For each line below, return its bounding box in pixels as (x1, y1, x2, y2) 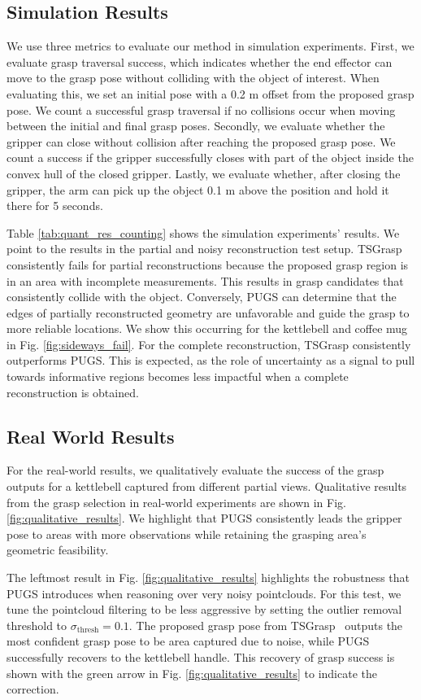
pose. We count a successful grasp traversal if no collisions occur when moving (7, 101, 396, 118)
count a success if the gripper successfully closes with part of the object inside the (7, 149, 414, 166)
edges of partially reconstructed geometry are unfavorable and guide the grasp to (7, 304, 410, 321)
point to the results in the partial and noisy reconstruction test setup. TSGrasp (7, 240, 402, 257)
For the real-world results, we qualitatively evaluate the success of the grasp (7, 462, 384, 479)
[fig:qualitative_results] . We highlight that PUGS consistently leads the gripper (7, 510, 402, 527)
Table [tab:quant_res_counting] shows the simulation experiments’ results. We (7, 224, 400, 241)
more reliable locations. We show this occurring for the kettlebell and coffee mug (7, 320, 408, 337)
